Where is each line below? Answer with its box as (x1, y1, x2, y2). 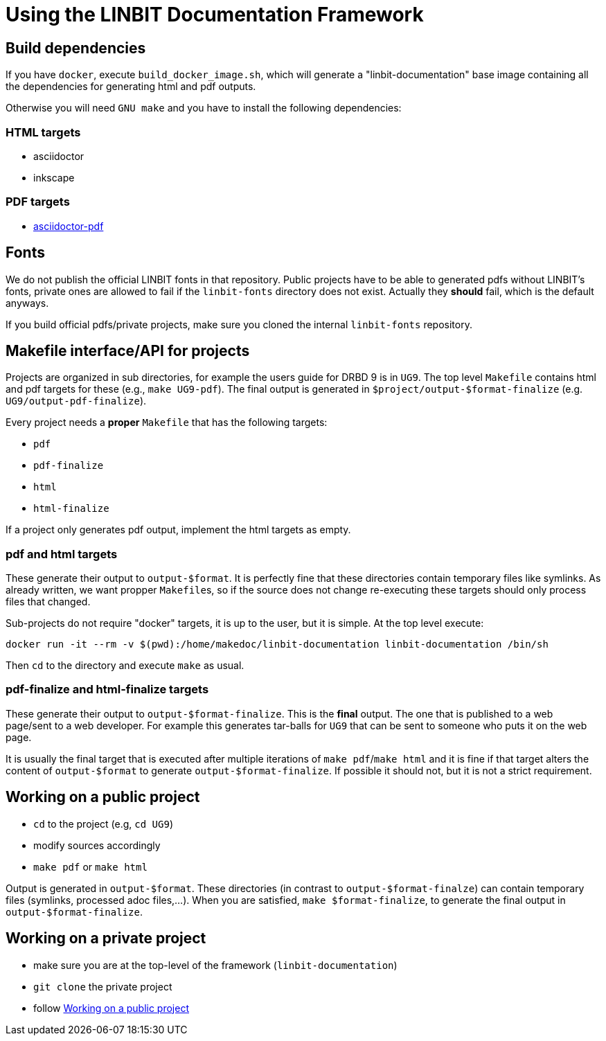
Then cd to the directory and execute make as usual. (6, 659, 244, 672)
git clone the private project (33, 980, 172, 993)
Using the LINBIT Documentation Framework (6, 3, 424, 26)
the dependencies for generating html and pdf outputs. (6, 80, 256, 93)
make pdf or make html (33, 860, 148, 873)
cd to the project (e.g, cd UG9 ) (33, 817, 173, 830)
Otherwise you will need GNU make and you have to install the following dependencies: (6, 102, 402, 114)
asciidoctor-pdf (33, 220, 104, 232)
